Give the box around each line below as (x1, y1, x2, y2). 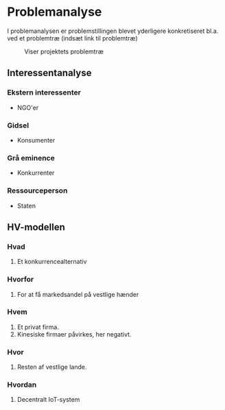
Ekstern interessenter (7, 88, 81, 97)
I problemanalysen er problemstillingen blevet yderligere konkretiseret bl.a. (7, 27, 219, 35)
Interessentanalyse (7, 67, 92, 79)
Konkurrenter (16, 169, 55, 177)
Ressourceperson (7, 186, 68, 195)
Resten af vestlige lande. (16, 363, 87, 371)
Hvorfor (7, 275, 34, 285)
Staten (16, 202, 36, 210)
